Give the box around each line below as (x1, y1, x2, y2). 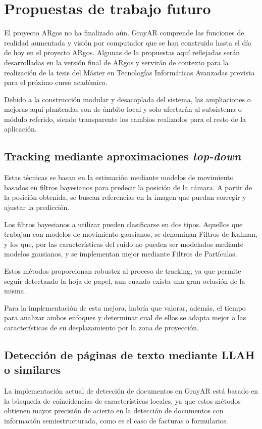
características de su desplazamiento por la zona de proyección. (4, 322, 199, 332)
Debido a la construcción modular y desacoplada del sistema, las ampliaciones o (4, 94, 251, 104)
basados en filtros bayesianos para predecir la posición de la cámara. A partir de (4, 182, 252, 192)
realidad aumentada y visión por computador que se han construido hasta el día (4, 37, 252, 48)
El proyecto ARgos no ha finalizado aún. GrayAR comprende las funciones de (4, 27, 244, 38)
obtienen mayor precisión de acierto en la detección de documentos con (4, 405, 224, 416)
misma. (4, 285, 26, 296)
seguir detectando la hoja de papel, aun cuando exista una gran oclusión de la (4, 275, 245, 286)
